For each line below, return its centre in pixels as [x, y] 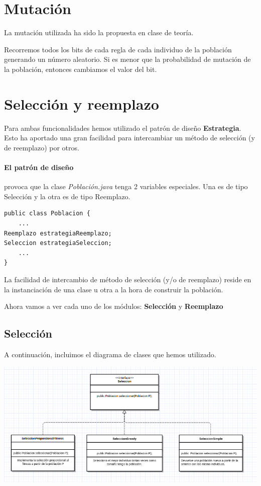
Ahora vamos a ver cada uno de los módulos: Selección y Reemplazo [114, 306]
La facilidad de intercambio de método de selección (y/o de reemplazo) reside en [128, 279]
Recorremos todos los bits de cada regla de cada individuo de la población [118, 49]
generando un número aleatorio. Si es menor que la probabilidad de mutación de [127, 59]
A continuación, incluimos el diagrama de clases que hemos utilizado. [110, 354]
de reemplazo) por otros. [42, 147]
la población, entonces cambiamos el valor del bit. [81, 69]
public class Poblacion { [47, 214]
